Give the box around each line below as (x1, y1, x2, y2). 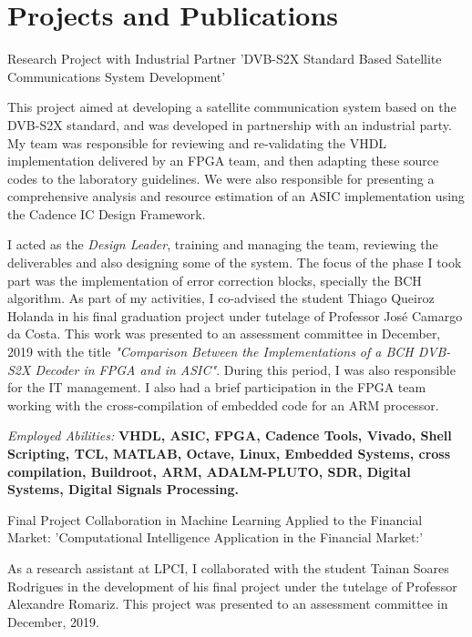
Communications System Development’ (7, 66, 226, 86)
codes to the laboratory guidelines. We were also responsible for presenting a (7, 168, 435, 187)
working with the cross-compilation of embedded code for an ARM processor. (7, 395, 439, 414)
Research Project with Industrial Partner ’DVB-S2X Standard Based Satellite (7, 49, 442, 68)
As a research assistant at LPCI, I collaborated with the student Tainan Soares (7, 558, 449, 577)
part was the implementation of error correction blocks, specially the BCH (7, 270, 422, 289)
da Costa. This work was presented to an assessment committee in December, (7, 324, 441, 343)
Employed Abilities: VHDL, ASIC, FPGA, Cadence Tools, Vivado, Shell (7, 426, 452, 445)
